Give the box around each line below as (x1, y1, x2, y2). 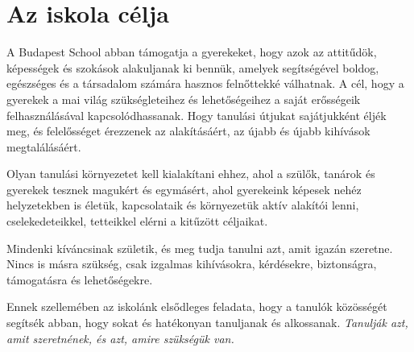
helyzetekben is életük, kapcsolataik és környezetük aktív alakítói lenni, (6, 197, 359, 213)
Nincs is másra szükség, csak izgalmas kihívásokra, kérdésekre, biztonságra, (6, 255, 377, 272)
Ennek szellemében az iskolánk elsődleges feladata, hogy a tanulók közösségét (6, 298, 387, 315)
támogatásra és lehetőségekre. (6, 271, 153, 288)
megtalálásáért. (6, 138, 81, 155)
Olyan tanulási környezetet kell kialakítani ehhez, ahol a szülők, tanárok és (6, 165, 375, 182)
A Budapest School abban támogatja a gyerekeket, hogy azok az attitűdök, (6, 43, 377, 60)
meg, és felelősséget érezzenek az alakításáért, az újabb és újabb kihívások (6, 122, 371, 139)
